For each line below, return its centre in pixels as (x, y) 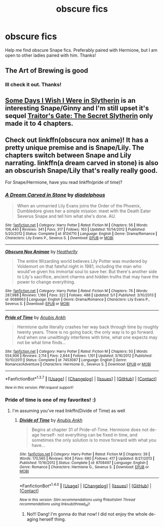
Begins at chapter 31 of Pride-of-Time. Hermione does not (90, 430)
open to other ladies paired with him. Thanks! (51, 55)
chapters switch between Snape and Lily (68, 155)
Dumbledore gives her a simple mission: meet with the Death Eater (84, 211)
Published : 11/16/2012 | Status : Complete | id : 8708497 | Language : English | (83, 463)
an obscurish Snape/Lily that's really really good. (81, 171)
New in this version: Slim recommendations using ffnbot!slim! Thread (77, 500)
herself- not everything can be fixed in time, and (89, 435)
